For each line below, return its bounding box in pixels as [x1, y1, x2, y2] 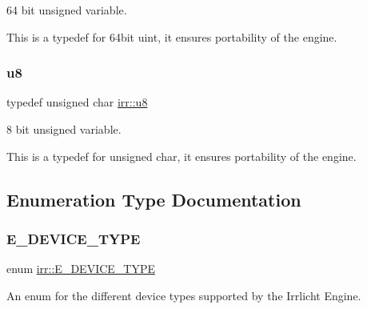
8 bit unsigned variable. [6, 121, 122, 137]
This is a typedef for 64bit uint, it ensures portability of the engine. [6, 28, 337, 45]
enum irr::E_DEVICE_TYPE [6, 260, 156, 277]
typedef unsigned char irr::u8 [6, 94, 148, 110]
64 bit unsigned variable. [6, 2, 127, 18]
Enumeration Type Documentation [6, 187, 301, 211]
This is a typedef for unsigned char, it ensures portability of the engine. [6, 147, 357, 164]
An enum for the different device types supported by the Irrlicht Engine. [6, 287, 361, 303]
